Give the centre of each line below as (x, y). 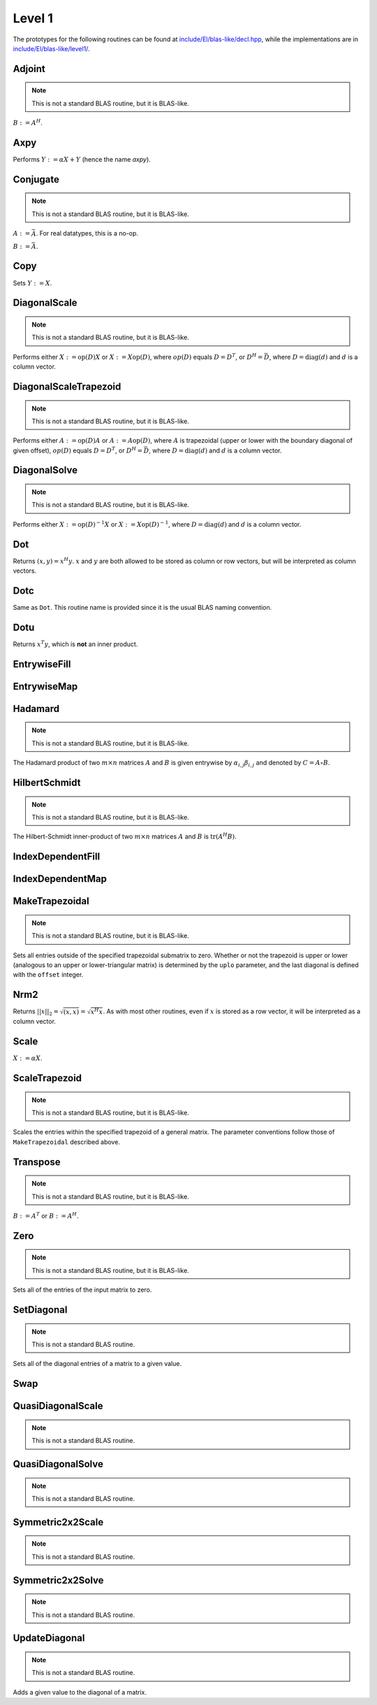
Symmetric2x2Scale (58, 1522)
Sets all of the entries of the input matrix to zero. (82, 1290)
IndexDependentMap (60, 879)
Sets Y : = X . (32, 283)
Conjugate (36, 179)
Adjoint (29, 69)
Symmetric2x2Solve (58, 1580)
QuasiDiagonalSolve (58, 1464)
